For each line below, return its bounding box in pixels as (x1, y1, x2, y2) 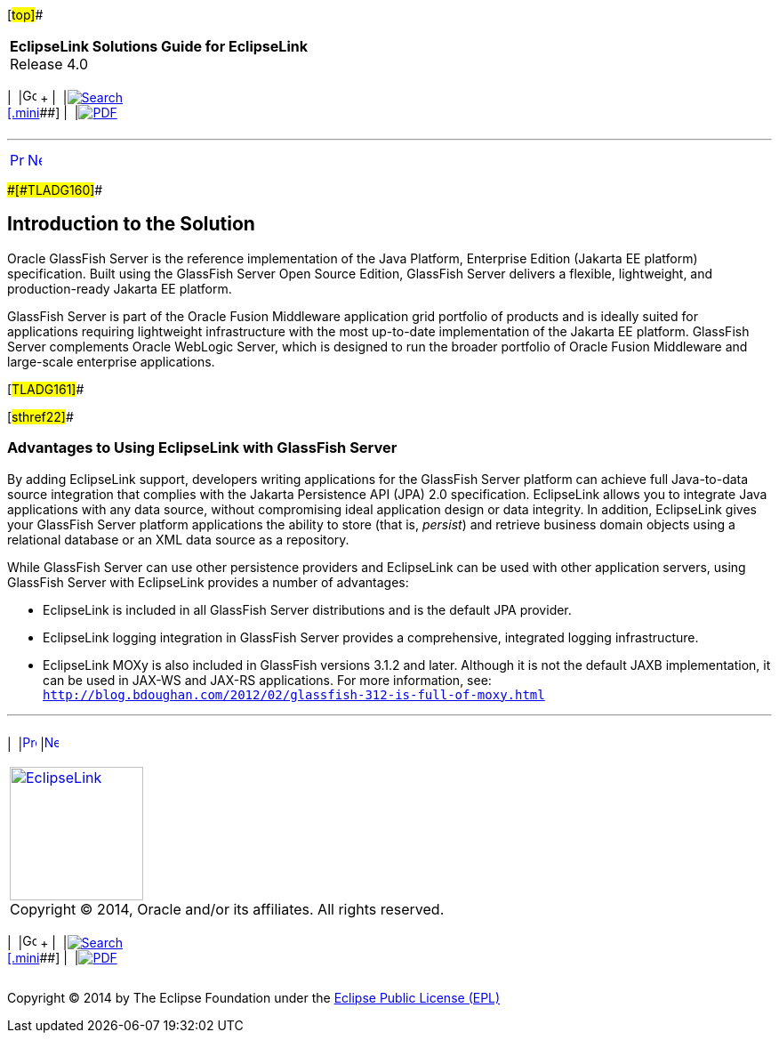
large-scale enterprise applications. (7, 353, 215, 369)
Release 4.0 (10, 55, 89, 73)
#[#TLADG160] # (7, 182, 103, 198)
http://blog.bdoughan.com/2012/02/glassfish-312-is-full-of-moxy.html (43, 687, 545, 702)
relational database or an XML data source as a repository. (7, 531, 349, 547)
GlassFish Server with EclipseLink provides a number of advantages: (7, 574, 409, 590)
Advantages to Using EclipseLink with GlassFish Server (7, 439, 398, 457)
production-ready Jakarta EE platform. (7, 280, 232, 296)
